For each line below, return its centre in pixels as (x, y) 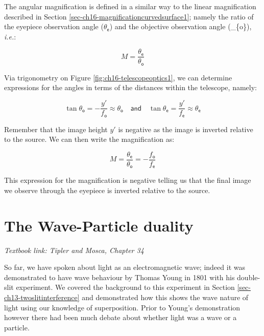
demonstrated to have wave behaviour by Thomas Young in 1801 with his (119, 277)
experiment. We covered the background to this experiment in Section (125, 287)
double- (249, 277)
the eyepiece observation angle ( (54, 26)
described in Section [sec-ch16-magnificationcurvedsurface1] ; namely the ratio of (129, 16)
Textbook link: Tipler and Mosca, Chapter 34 (74, 250)
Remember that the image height (56, 129)
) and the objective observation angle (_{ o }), (181, 26)
